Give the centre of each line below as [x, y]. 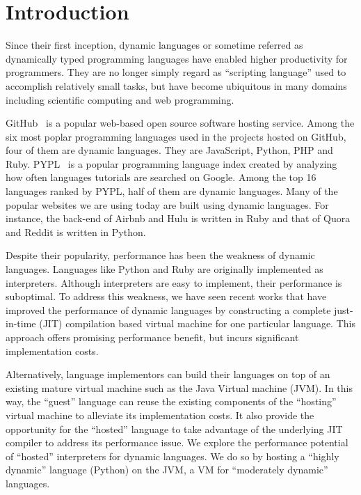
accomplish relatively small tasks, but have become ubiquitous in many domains [176, 85]
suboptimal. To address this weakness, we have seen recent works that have [166, 296]
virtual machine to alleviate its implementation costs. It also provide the [160, 415]
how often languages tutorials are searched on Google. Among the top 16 [161, 177]
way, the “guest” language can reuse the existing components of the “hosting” [171, 401]
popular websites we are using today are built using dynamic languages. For [167, 204]
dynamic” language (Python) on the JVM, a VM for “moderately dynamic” [167, 470]
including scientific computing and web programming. [120, 99]
